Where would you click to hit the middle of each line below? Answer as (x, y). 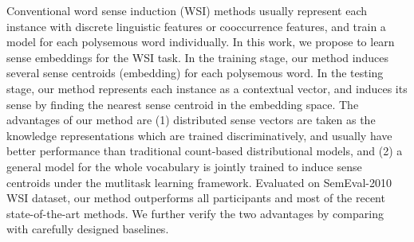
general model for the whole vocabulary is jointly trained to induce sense (184, 166)
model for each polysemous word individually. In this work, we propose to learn (201, 42)
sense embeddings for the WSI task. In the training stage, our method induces (197, 57)
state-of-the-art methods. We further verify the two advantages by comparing (195, 213)
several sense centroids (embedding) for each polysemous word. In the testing (195, 73)
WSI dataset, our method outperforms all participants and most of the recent (196, 198)
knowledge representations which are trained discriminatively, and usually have (199, 135)
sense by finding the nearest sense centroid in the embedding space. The (183, 104)
